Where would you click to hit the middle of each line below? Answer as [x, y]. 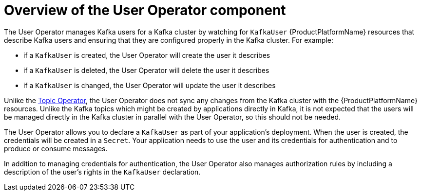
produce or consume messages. [56, 148]
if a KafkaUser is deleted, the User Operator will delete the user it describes [146, 70]
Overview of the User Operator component [145, 10]
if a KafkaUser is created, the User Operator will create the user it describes [147, 55]
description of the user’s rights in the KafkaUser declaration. [102, 172]
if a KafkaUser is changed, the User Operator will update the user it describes [150, 85]
